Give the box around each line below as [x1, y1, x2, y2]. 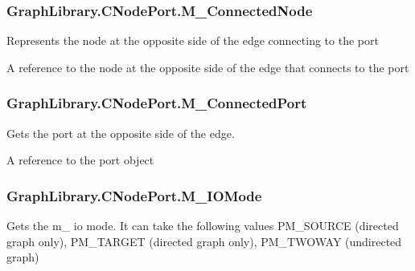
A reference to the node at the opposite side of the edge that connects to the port [6, 59, 409, 75]
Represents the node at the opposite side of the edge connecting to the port [6, 32, 379, 49]
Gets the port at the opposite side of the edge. [6, 124, 235, 141]
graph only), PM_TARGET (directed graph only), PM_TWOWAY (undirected [6, 233, 402, 249]
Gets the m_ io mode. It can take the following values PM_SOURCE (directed [6, 217, 399, 234]
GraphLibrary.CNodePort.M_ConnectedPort [6, 93, 307, 113]
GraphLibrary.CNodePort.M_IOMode [6, 185, 262, 205]
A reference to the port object [6, 152, 154, 168]
